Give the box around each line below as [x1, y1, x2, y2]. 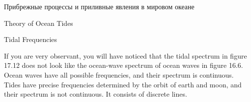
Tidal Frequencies [4, 34, 57, 44]
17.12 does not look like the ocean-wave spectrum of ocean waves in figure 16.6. [4, 60, 243, 70]
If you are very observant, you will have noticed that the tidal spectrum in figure [4, 50, 247, 61]
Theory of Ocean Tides [4, 18, 73, 28]
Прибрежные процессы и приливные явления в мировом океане [4, 1, 195, 11]
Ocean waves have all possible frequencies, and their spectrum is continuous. [4, 69, 234, 80]
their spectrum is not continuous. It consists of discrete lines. [4, 89, 187, 99]
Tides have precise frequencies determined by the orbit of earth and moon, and [4, 79, 242, 89]
